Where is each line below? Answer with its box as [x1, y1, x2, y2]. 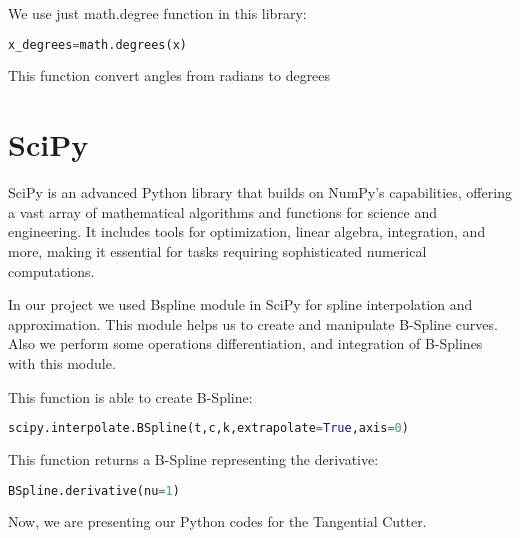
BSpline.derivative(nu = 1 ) [8, 483, 180, 498]
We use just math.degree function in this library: [8, 3, 307, 23]
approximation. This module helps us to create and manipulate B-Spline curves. [8, 313, 498, 334]
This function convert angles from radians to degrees [8, 65, 331, 86]
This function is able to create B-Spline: [8, 386, 253, 407]
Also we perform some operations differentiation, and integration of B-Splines [8, 333, 483, 354]
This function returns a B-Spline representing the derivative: [8, 449, 379, 469]
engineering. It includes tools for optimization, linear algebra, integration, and [8, 221, 486, 242]
